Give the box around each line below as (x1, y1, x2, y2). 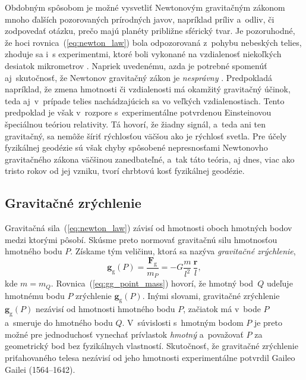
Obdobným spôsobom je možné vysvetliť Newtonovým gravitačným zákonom (5, 1, 285, 13)
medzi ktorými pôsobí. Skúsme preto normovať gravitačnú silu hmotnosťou (5, 233, 277, 245)
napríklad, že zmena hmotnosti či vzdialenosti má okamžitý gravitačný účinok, (5, 83, 291, 95)
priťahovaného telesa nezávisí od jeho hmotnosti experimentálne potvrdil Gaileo (5, 351, 295, 363)
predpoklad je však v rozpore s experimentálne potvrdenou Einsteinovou (5, 106, 272, 119)
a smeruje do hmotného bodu (5, 316, 113, 329)
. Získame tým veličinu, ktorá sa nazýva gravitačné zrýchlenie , (70, 245, 296, 257)
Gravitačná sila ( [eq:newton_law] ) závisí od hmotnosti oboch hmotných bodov (5, 222, 292, 234)
